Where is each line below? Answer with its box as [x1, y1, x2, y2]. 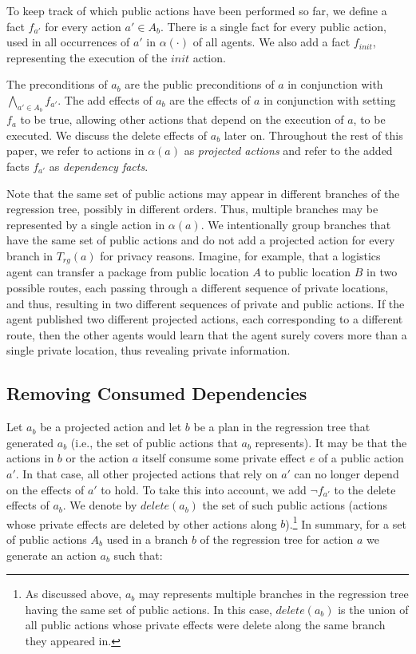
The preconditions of [6, 76, 108, 93]
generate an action [6, 546, 97, 563]
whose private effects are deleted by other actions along [6, 515, 277, 532]
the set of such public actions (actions [202, 497, 387, 513]
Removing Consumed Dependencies [6, 381, 307, 406]
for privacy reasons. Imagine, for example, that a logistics [100, 247, 381, 264]
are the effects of [169, 91, 251, 108]
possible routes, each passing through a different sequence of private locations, [6, 279, 389, 295]
